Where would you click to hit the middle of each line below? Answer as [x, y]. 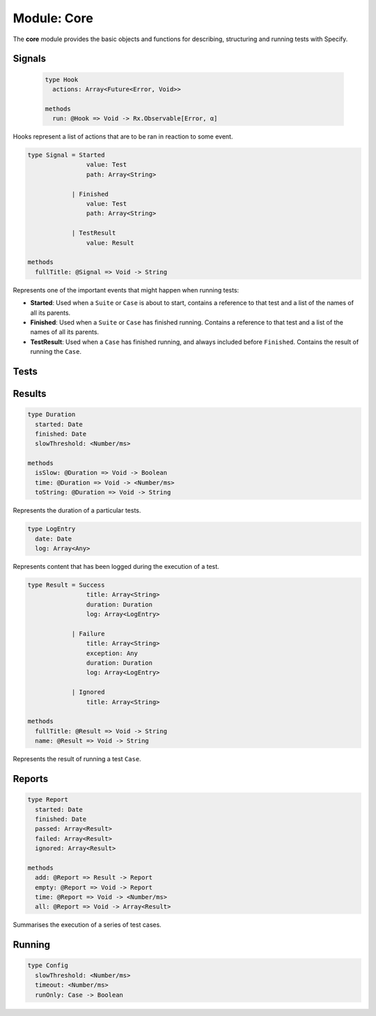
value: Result [110, 243]
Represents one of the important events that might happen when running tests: [126, 290]
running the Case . [56, 352]
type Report [48, 800]
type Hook [62, 79]
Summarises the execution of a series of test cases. [87, 925]
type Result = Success [66, 585]
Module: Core [53, 18]
